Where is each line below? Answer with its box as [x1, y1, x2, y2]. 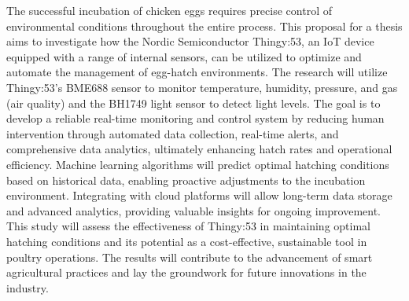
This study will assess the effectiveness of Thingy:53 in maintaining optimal [6, 218, 370, 234]
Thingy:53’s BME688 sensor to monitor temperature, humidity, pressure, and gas [6, 79, 398, 95]
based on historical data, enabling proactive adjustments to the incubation [6, 171, 366, 188]
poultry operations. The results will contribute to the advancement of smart [6, 248, 373, 265]
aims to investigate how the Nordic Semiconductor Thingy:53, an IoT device [6, 33, 374, 50]
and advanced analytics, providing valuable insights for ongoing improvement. [6, 202, 381, 218]
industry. [6, 279, 49, 295]
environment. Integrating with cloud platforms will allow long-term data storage [6, 187, 392, 204]
